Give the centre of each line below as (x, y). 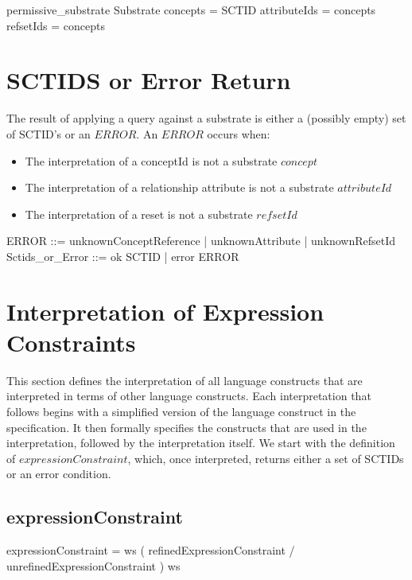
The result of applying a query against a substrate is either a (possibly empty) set (206, 118)
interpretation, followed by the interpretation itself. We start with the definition (201, 443)
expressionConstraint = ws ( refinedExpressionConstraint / (151, 550)
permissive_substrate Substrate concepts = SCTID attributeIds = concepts (191, 10)
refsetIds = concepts (56, 25)
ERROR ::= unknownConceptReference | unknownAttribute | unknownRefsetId (201, 241)
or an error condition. (59, 474)
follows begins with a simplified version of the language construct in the (181, 411)
